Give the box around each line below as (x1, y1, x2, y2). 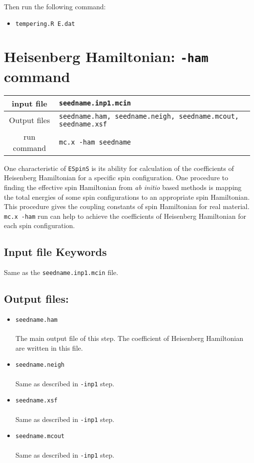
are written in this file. (15, 342, 83, 353)
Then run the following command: (4, 1, 106, 11)
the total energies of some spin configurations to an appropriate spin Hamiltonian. (4, 191, 250, 202)
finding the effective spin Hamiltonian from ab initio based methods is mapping (4, 182, 242, 192)
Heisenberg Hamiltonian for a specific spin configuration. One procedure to (4, 172, 228, 183)
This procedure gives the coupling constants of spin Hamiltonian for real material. (4, 201, 250, 211)
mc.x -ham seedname (59, 138, 131, 146)
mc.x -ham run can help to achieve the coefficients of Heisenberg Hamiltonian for (4, 210, 246, 221)
